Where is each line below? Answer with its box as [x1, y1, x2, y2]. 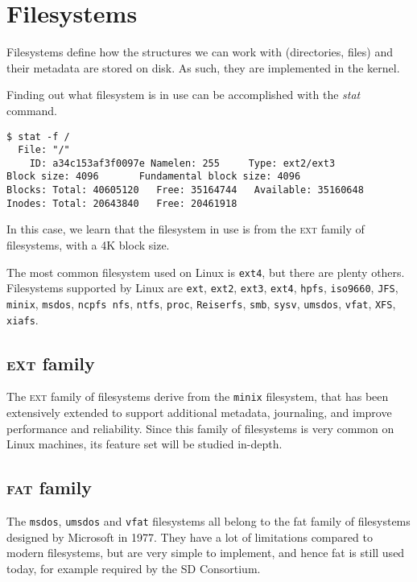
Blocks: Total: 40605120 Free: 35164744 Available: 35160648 [6, 184, 364, 196]
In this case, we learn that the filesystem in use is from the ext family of [6, 221, 365, 237]
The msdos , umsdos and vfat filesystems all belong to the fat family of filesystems [6, 513, 411, 530]
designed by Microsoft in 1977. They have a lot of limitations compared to [6, 528, 373, 545]
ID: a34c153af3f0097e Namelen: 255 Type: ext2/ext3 [29, 157, 336, 169]
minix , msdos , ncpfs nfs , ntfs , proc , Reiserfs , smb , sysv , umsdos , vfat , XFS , [6, 295, 396, 312]
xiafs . [6, 311, 39, 328]
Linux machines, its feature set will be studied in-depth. [6, 435, 283, 452]
